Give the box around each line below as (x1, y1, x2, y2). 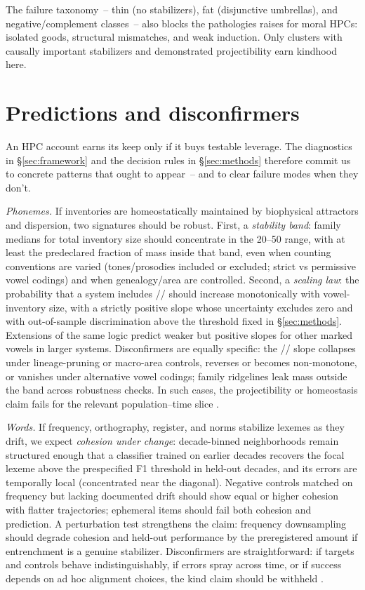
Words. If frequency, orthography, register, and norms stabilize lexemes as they (6, 420, 345, 434)
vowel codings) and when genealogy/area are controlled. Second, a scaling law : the (6, 272, 359, 287)
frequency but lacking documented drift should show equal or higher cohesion (6, 488, 339, 503)
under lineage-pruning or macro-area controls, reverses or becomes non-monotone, (6, 355, 357, 369)
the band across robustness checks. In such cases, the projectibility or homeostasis (6, 382, 358, 397)
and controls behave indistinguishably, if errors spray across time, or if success (6, 557, 342, 572)
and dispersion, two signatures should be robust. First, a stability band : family (6, 217, 341, 232)
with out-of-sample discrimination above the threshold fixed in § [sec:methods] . (6, 314, 343, 328)
